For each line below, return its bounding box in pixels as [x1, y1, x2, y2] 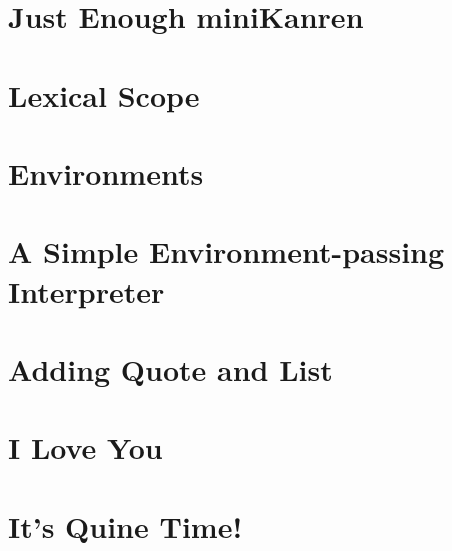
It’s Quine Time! [8, 505, 243, 546]
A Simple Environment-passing [8, 231, 445, 272]
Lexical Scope [8, 74, 200, 115]
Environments [8, 152, 204, 193]
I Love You [8, 427, 163, 468]
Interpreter [8, 270, 165, 311]
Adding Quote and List [8, 348, 333, 389]
